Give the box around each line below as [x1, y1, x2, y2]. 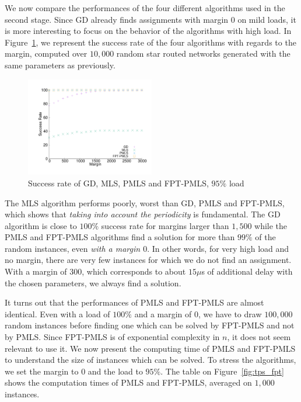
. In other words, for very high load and [147, 242, 289, 254]
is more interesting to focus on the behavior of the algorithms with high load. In [5, 25, 292, 37]
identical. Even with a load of [5, 307, 110, 320]
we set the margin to [5, 365, 79, 377]
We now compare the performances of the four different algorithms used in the [5, 2, 285, 13]
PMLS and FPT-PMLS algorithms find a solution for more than [5, 231, 235, 243]
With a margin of [5, 265, 67, 278]
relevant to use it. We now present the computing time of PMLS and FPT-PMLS [5, 342, 296, 354]
